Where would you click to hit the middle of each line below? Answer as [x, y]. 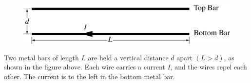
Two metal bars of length [41, 57]
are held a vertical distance [128, 57]
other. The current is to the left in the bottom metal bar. [89, 76]
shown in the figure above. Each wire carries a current [85, 67]
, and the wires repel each [209, 67]
